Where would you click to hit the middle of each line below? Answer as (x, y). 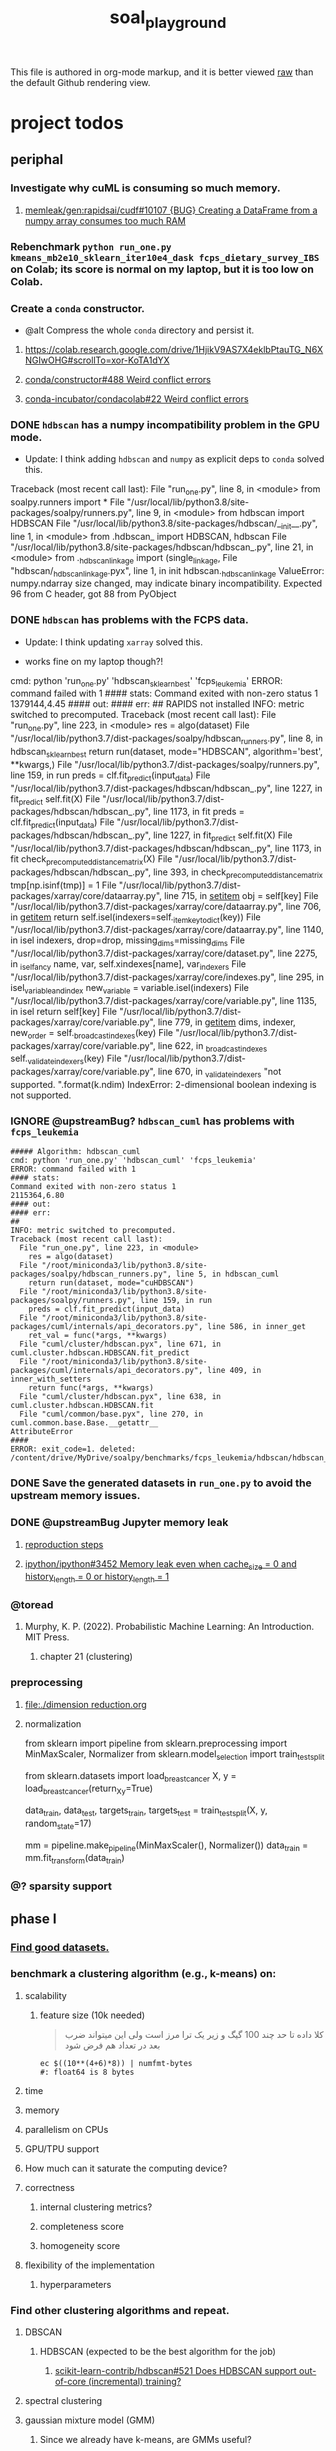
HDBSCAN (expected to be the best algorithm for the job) (158, 2352)
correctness (49, 2187)
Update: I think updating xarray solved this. (113, 642)
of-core (70, 2382)
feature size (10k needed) (92, 2015)
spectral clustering (63, 2401)
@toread (32, 1605)
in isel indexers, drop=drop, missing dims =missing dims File (127, 941)
